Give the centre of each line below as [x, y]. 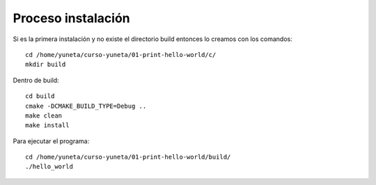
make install [47, 126]
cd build [40, 96]
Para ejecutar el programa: [51, 141]
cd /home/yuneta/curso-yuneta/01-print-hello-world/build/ [128, 157]
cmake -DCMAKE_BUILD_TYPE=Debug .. [86, 106]
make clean [44, 115]
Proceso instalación [71, 18]
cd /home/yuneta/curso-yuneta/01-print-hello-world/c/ [121, 55]
